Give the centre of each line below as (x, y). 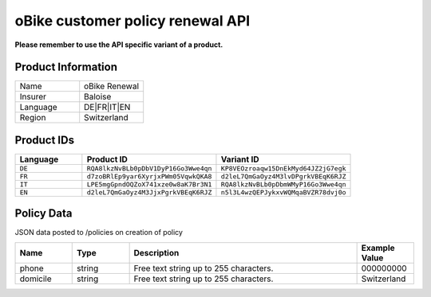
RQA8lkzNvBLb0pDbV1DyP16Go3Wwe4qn (149, 168)
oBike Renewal (112, 86)
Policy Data (43, 214)
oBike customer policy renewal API (132, 21)
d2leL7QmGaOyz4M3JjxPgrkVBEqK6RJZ (149, 192)
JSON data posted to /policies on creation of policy (99, 233)
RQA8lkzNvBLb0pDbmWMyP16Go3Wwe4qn (283, 184)
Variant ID (240, 159)
